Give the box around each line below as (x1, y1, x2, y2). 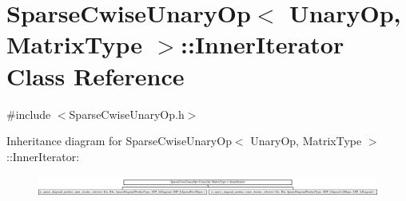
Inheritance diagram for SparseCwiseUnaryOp (6, 132, 232, 149)
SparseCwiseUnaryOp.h (69, 105, 185, 122)
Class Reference (6, 59, 185, 92)
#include (6, 105, 51, 122)
